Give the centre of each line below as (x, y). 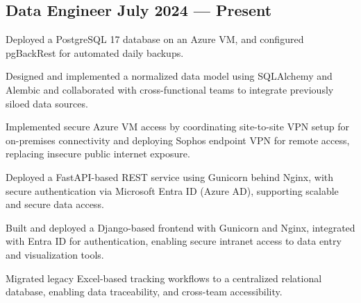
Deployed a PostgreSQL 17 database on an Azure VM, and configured (155, 39)
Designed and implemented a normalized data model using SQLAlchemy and (169, 76)
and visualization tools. (55, 254)
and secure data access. (55, 204)
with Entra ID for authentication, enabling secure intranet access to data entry (174, 241)
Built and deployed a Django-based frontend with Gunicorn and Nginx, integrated (180, 227)
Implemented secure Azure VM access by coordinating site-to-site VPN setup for (178, 127)
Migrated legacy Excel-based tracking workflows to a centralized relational (164, 278)
